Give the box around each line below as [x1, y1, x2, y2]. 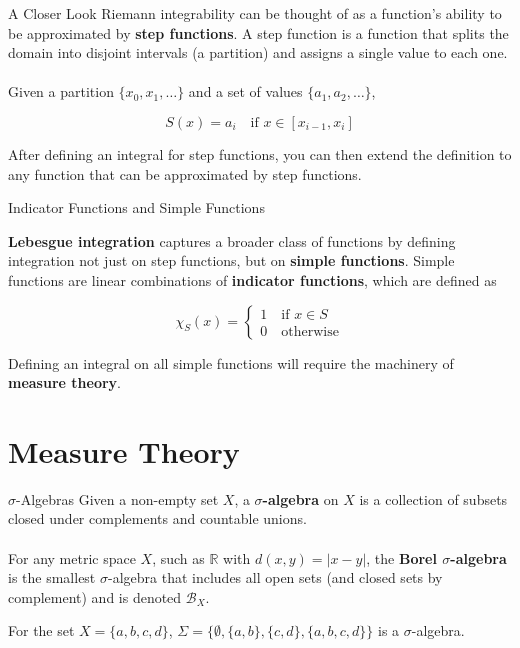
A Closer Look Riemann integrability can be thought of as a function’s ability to [8, 3, 502, 23]
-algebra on [262, 488, 339, 509]
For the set [8, 620, 75, 641]
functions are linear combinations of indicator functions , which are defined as [8, 269, 497, 290]
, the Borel [366, 547, 437, 568]
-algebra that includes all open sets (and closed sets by [107, 567, 443, 588]
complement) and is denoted [8, 586, 182, 607]
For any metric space [8, 547, 136, 568]
